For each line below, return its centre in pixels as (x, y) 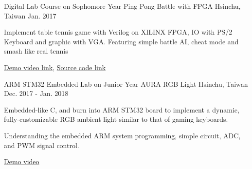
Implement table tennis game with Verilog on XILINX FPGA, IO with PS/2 (118, 32)
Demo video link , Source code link (55, 67)
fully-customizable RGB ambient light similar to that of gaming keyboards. (116, 119)
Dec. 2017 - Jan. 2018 (36, 93)
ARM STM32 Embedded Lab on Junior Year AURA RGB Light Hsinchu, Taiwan (126, 84)
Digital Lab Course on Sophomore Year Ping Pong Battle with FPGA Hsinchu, (122, 6)
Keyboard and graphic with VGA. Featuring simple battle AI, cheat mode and (121, 41)
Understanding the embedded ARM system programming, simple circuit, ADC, (122, 135)
